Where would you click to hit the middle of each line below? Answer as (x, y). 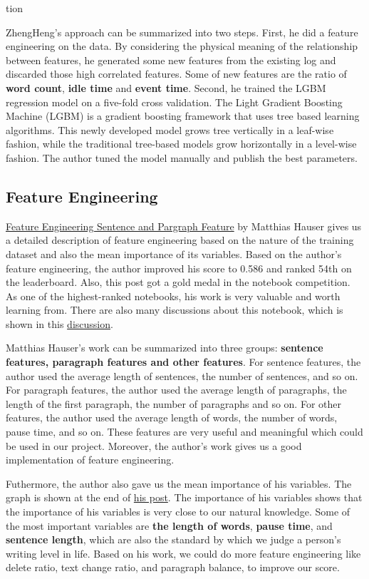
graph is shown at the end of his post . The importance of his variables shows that (184, 497)
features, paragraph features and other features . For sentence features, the (183, 362)
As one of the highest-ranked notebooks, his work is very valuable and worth (173, 296)
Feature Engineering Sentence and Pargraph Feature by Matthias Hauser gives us (184, 226)
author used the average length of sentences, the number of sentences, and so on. (182, 375)
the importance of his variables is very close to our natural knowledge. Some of (178, 512)
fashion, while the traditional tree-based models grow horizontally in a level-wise (181, 144)
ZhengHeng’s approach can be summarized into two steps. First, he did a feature (182, 32)
